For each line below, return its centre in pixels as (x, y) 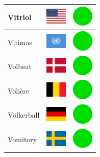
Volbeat (20, 66)
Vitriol (20, 17)
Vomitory (22, 139)
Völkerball (24, 115)
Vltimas (20, 42)
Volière (19, 90)
